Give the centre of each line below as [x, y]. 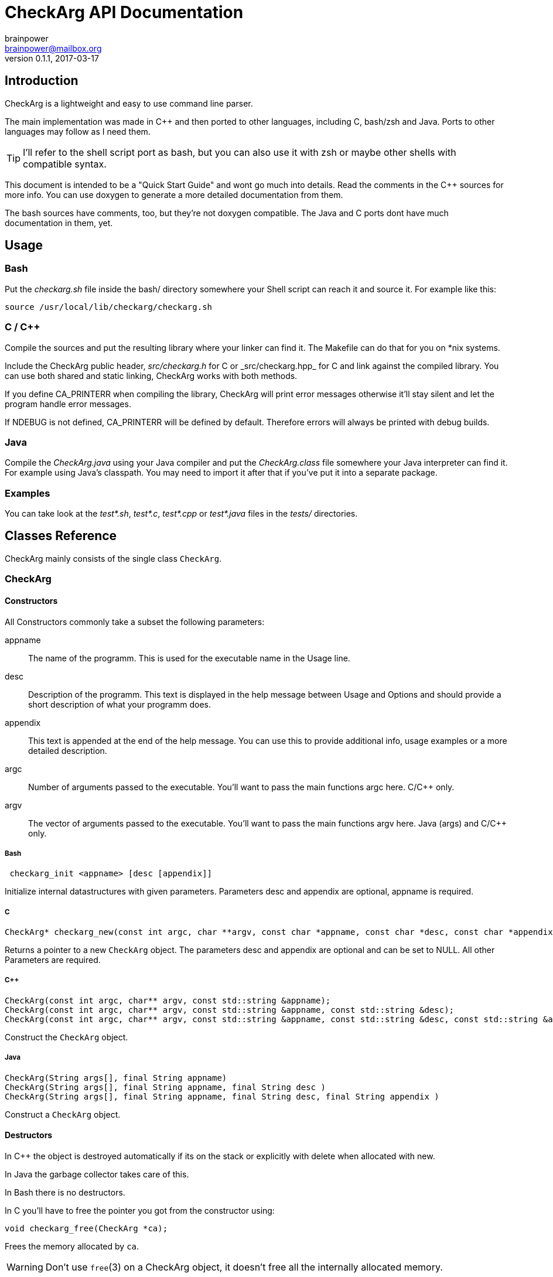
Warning [25, 1267]
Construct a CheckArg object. [63, 1114]
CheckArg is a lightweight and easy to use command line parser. [129, 103]
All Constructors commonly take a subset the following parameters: [135, 622]
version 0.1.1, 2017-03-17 [52, 58]
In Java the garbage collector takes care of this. [97, 1174]
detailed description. [68, 750]
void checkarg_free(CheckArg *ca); [86, 1228]
